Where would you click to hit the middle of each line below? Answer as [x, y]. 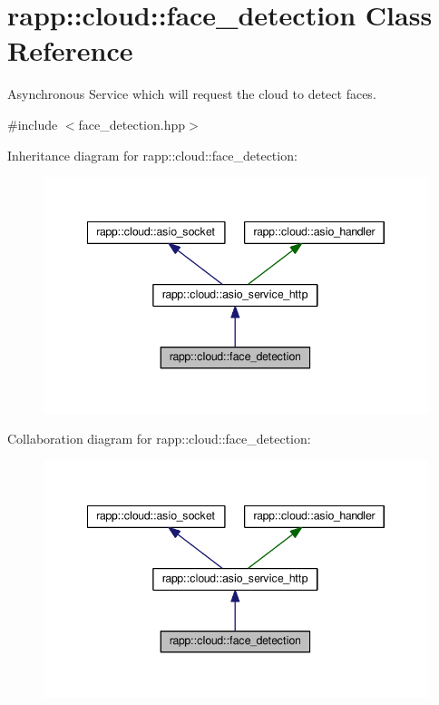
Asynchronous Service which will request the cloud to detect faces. [192, 94]
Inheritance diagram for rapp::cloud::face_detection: [152, 155]
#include [33, 124]
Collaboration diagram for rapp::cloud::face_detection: [159, 439]
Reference [70, 50]
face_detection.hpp [132, 124]
